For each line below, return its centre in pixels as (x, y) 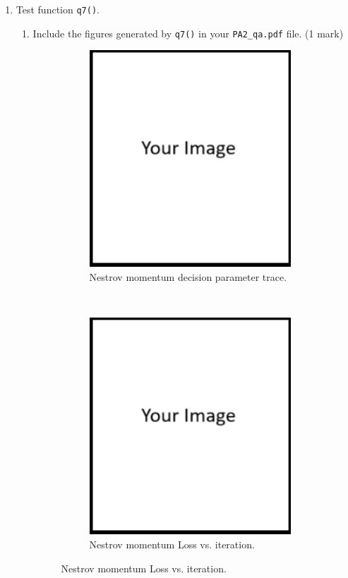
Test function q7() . (58, 9)
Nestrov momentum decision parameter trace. (188, 277)
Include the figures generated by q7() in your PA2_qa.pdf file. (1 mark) (188, 33)
